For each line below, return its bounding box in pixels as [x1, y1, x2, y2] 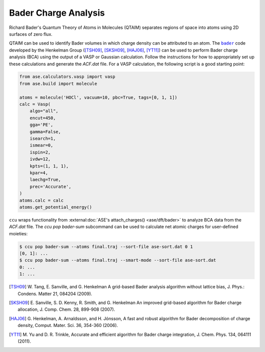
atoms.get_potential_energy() [19, 204, 92, 210]
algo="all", [29, 108, 59, 114]
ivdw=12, [29, 156, 51, 162]
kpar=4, [29, 170, 49, 176]
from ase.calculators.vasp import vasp [19, 74, 115, 79]
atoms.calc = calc [19, 198, 64, 203]
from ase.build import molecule [19, 81, 98, 86]
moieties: [9, 230, 28, 236]
